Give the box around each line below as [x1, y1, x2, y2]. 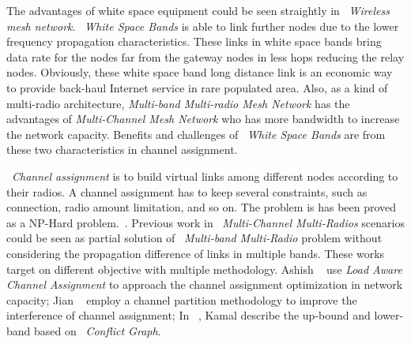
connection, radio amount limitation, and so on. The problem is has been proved [6, 199, 397, 215]
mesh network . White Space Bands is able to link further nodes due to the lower [6, 17, 399, 34]
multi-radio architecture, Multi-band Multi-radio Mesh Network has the [6, 95, 350, 111]
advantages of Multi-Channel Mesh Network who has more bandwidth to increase [6, 110, 400, 127]
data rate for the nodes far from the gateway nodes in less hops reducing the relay [6, 48, 405, 65]
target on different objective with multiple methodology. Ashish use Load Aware [6, 260, 402, 277]
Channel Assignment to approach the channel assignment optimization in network [6, 276, 403, 293]
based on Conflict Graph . [34, 322, 161, 338]
